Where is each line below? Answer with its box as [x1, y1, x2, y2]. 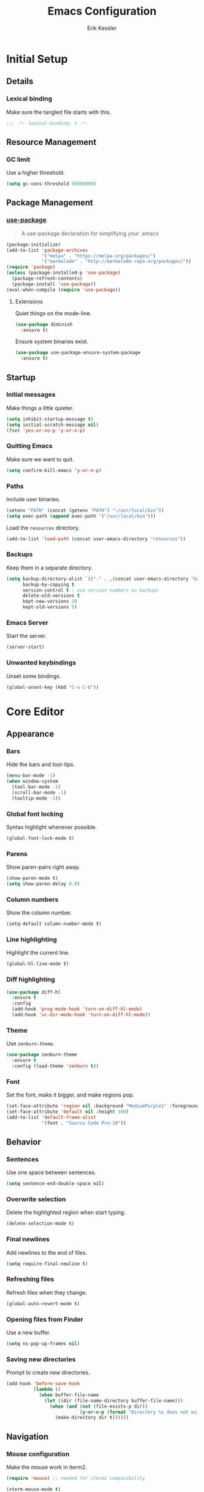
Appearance [6, 729, 55, 739]
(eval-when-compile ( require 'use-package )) [6, 287, 121, 293]
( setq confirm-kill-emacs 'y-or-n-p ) [6, 467, 102, 473]
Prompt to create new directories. [6, 1369, 90, 1376]
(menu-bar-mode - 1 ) [6, 773, 56, 779]
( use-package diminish [15, 321, 73, 327]
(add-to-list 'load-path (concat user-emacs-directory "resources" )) [6, 535, 186, 542]
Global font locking [6, 809, 64, 818]
